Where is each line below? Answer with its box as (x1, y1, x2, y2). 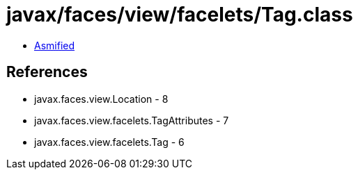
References (6, 63, 88, 81)
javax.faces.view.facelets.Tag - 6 (34, 135, 185, 148)
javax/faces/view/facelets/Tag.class (6, 3, 353, 26)
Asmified (34, 39, 75, 51)
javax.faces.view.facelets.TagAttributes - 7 (34, 114, 229, 126)
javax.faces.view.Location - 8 (34, 92, 169, 105)
